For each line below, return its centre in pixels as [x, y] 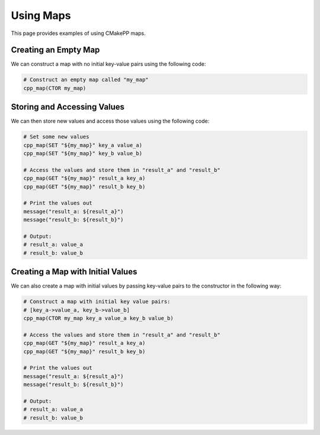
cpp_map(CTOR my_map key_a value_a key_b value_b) [99, 318]
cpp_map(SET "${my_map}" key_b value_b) [83, 153]
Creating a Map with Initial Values [74, 272]
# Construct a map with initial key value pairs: [97, 302]
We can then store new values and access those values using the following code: [110, 121]
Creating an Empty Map [55, 50]
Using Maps [41, 15]
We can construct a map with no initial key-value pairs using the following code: [108, 64]
